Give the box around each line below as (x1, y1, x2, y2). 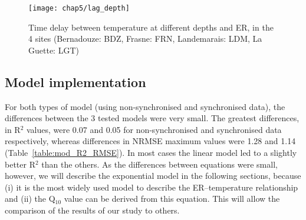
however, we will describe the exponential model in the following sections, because (5, 169, 301, 182)
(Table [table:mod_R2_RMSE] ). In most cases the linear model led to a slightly (5, 146, 297, 159)
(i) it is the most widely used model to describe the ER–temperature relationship (5, 181, 298, 193)
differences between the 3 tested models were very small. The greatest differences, (5, 112, 300, 124)
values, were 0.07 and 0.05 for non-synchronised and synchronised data (27, 123, 282, 135)
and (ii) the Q (5, 192, 55, 205)
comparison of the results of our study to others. (5, 204, 180, 216)
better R (5, 158, 35, 170)
